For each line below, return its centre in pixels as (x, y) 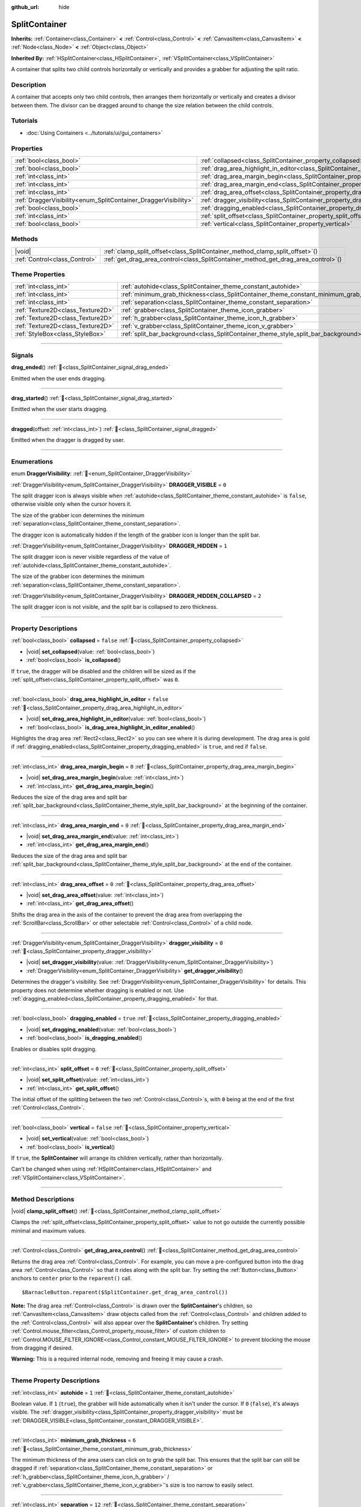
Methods (25, 239)
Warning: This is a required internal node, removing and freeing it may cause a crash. (117, 1359)
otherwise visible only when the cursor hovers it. (71, 504)
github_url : (25, 7)
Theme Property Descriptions (56, 1380)
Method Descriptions (43, 1199)
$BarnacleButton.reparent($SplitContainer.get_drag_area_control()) (125, 1292)
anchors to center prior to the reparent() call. (72, 1279)
